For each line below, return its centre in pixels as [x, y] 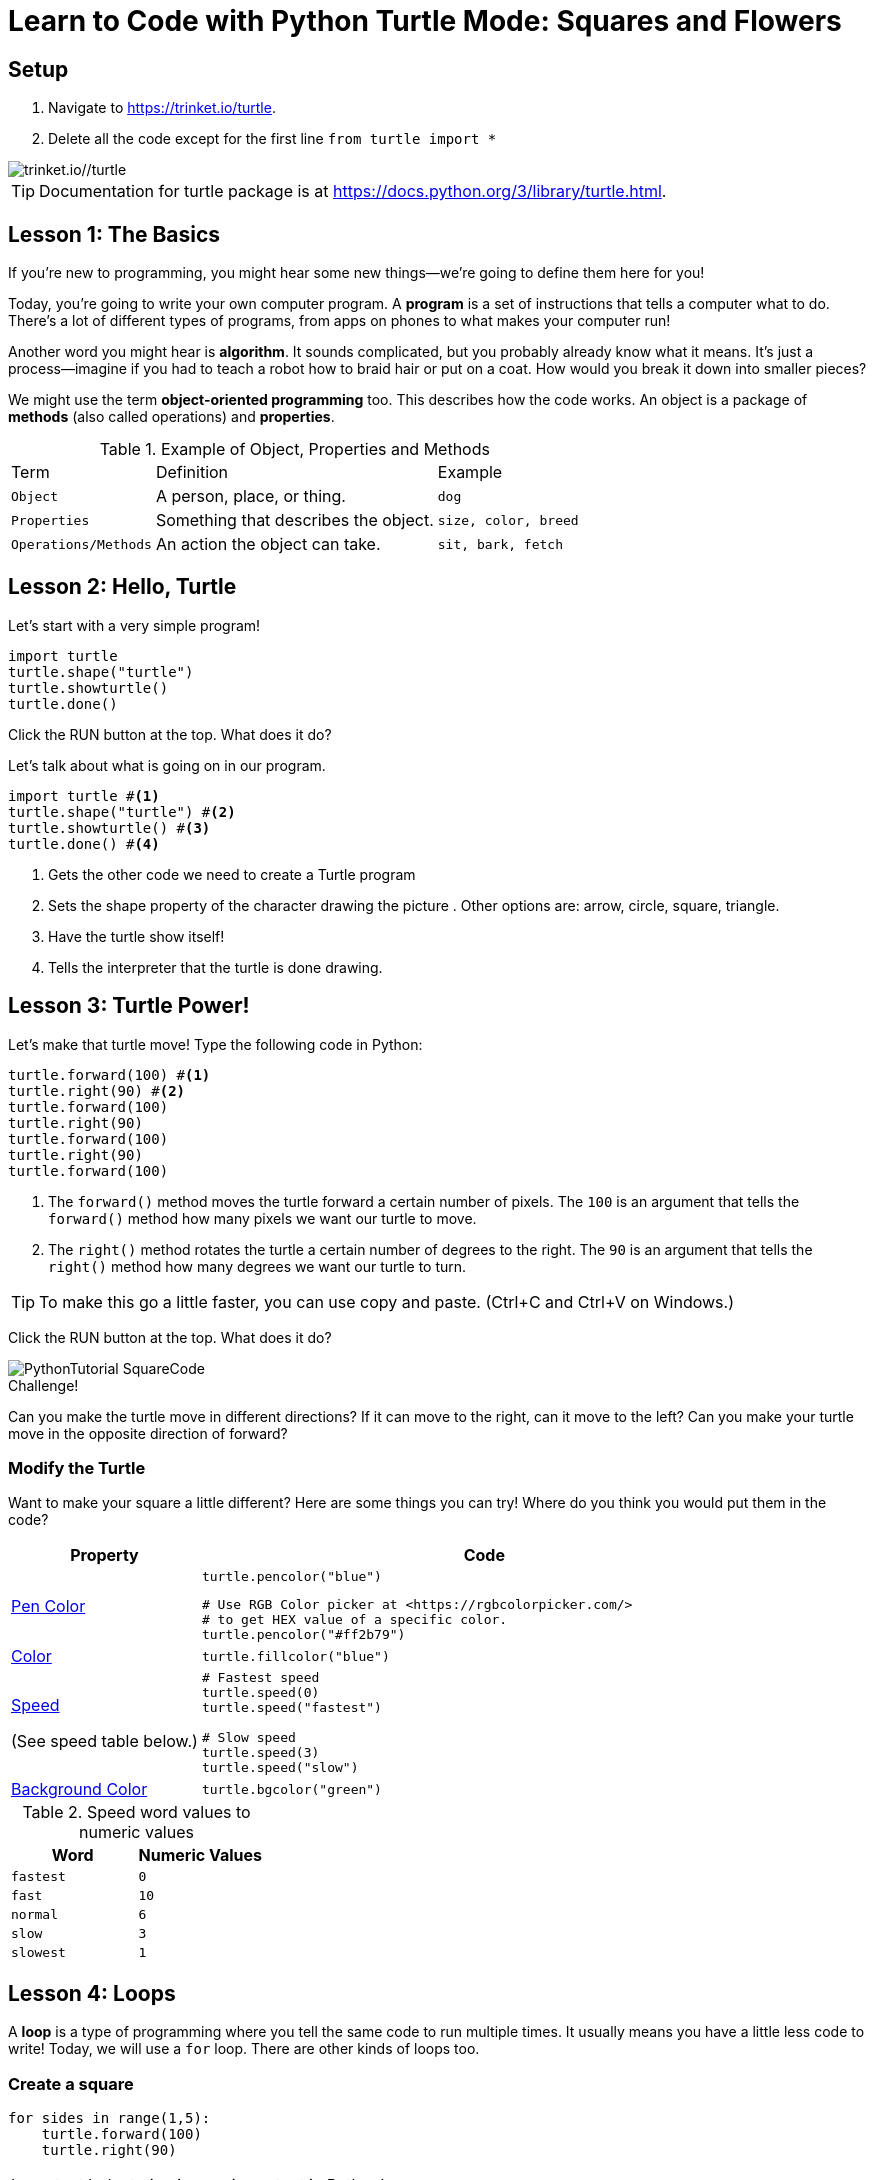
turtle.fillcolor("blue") [295, 1656]
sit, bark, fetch [500, 544]
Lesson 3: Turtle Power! [129, 1006]
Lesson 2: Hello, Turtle [122, 587]
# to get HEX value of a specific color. [354, 1620]
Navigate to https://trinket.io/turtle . [162, 108]
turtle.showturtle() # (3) [109, 827]
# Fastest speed [260, 1678]
